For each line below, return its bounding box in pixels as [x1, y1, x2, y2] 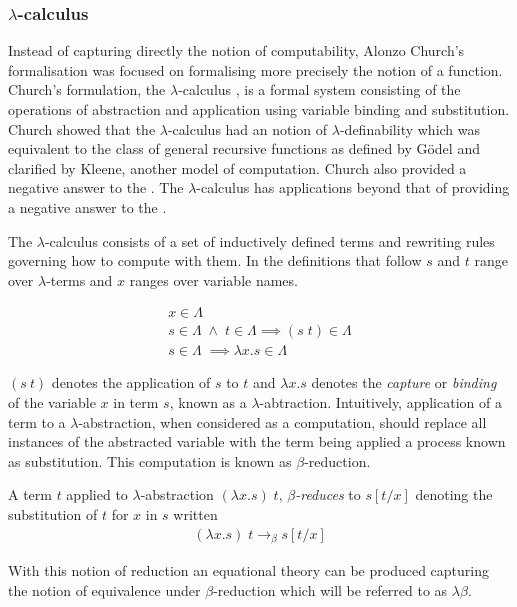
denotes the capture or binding [311, 372, 497, 393]
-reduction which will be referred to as [213, 579, 448, 600]
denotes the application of [51, 372, 211, 393]
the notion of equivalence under [8, 579, 201, 600]
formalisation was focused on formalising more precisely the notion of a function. [8, 59, 503, 80]
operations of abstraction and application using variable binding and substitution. [8, 99, 510, 119]
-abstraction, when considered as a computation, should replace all [78, 411, 487, 432]
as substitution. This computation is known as [8, 450, 292, 471]
